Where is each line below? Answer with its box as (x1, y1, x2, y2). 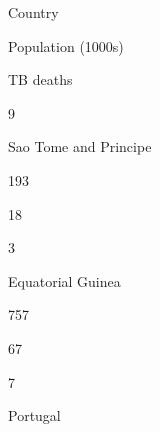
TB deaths (8, 69, 73, 90)
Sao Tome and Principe (8, 136, 152, 157)
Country (8, 2, 59, 22)
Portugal (8, 405, 61, 426)
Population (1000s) (8, 35, 124, 56)
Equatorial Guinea (8, 270, 121, 291)
